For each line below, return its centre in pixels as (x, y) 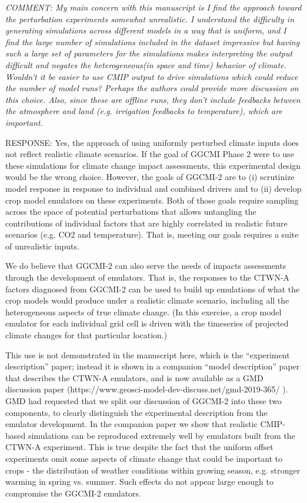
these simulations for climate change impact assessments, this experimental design (153, 165)
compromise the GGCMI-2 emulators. (74, 493)
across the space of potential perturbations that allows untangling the (131, 211)
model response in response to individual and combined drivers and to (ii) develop (153, 188)
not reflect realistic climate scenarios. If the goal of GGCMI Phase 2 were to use (150, 154)
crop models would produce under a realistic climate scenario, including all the (147, 300)
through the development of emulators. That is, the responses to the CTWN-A (148, 277)
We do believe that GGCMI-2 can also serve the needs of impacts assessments (146, 266)
